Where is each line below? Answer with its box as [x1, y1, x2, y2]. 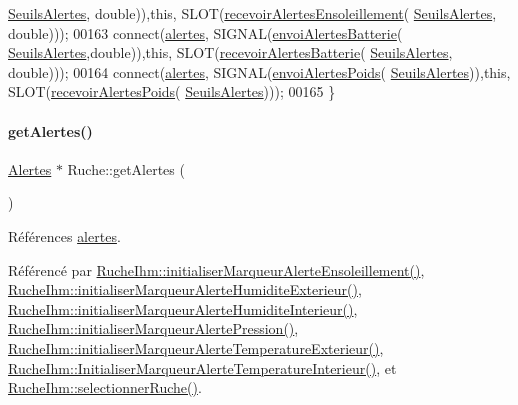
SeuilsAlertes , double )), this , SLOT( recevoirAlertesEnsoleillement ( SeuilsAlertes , [8, 3, 497, 23]
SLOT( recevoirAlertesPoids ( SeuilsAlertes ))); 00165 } [8, 81, 336, 102]
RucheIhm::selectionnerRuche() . [8, 377, 202, 398]
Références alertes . [8, 225, 121, 246]
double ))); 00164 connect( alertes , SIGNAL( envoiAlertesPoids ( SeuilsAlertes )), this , [8, 61, 511, 82]
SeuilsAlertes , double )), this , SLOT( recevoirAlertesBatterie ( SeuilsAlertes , [8, 42, 453, 63]
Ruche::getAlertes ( [67, 158, 185, 179]
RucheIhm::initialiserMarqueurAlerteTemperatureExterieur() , [8, 337, 384, 358]
